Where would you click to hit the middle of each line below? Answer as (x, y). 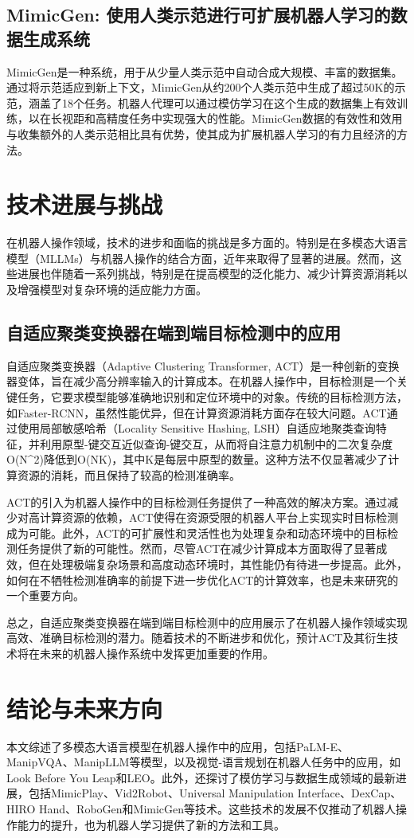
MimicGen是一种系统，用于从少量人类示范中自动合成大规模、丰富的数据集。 (205, 71)
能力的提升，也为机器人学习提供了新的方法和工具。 (151, 824)
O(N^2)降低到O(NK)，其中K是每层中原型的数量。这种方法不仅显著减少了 (197, 459)
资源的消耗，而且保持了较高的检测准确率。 (129, 475)
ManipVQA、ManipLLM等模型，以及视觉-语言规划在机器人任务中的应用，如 (204, 762)
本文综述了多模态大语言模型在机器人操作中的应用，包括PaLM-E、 (178, 746)
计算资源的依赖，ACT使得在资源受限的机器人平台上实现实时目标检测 (219, 517)
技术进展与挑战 (85, 204)
